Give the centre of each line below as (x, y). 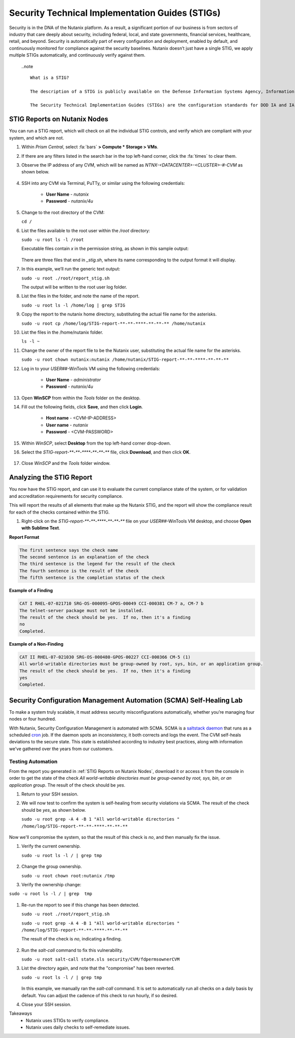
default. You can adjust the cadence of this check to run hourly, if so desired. (100, 995)
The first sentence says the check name (69, 550)
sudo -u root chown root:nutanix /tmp (68, 876)
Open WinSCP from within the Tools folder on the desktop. (81, 398)
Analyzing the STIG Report (51, 477)
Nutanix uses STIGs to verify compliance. (68, 1020)
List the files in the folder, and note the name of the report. (80, 296)
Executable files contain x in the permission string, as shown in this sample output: (105, 248)
